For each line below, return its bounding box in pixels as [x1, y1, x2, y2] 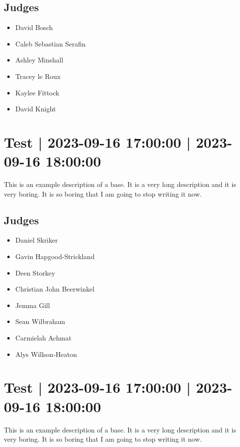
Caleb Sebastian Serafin [15, 38, 86, 48]
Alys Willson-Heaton [15, 349, 77, 359]
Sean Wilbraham [15, 316, 65, 326]
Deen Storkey [15, 267, 55, 277]
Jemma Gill [15, 300, 50, 310]
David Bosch [15, 22, 53, 32]
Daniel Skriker [15, 235, 58, 245]
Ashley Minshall [15, 55, 64, 65]
